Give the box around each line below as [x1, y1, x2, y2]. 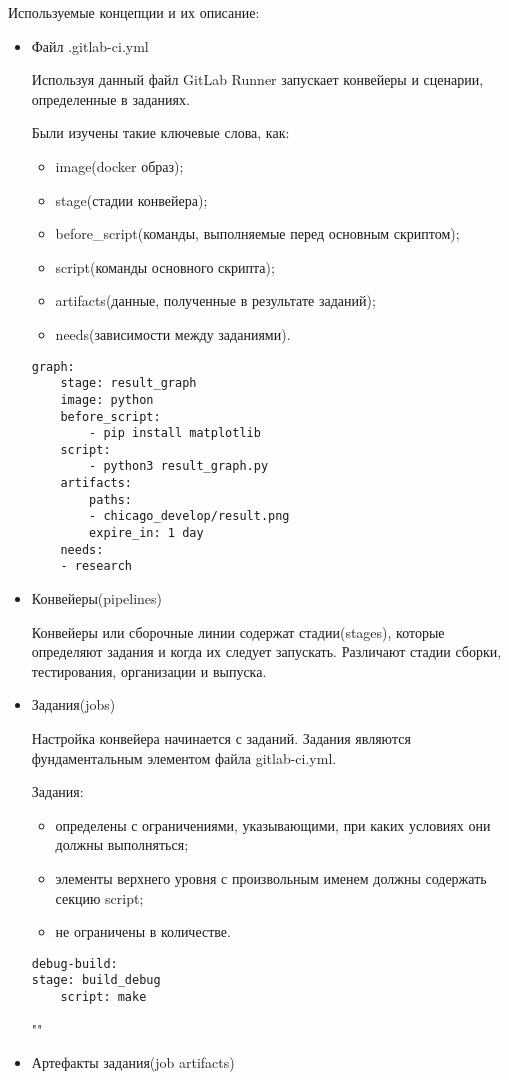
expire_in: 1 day [89, 526, 204, 541]
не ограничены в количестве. [55, 921, 231, 942]
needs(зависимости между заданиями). [55, 323, 291, 344]
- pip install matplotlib [89, 426, 261, 441]
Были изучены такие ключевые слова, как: [31, 122, 290, 143]
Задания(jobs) [31, 694, 116, 715]
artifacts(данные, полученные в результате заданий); [55, 290, 376, 311]
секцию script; [55, 887, 144, 908]
